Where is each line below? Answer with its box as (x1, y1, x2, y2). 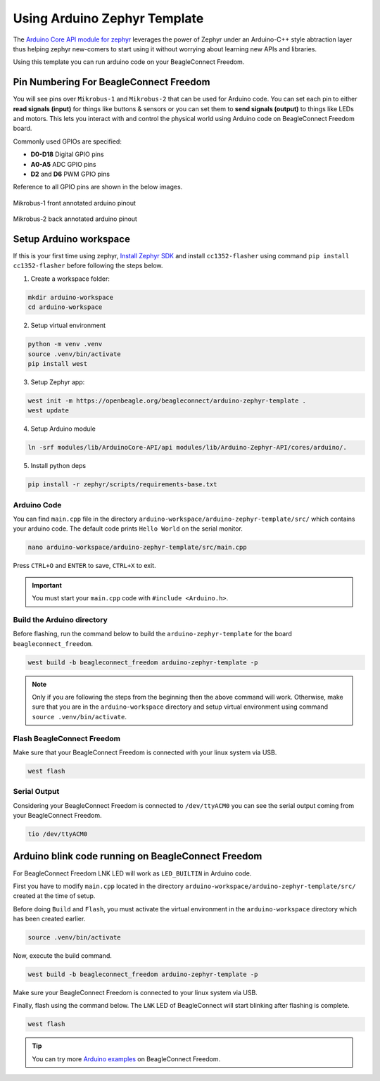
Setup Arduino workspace (13, 233, 130, 245)
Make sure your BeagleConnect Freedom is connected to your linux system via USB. (13, 989, 258, 997)
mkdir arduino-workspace (27, 293, 114, 301)
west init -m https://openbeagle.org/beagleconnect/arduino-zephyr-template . (27, 396, 306, 405)
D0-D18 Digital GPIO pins (30, 150, 105, 158)
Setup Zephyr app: (30, 377, 85, 386)
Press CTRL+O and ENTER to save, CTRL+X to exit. (13, 562, 156, 570)
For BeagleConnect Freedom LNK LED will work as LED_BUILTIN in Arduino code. (13, 869, 252, 878)
